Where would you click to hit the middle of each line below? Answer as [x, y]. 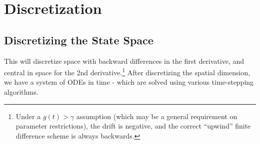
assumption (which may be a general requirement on [157, 116]
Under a [28, 116]
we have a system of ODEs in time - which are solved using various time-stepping [129, 82]
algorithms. [21, 92]
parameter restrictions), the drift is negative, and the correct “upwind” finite [133, 126]
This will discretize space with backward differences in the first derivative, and [124, 61]
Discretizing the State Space [79, 40]
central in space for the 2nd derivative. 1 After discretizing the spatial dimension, [127, 72]
